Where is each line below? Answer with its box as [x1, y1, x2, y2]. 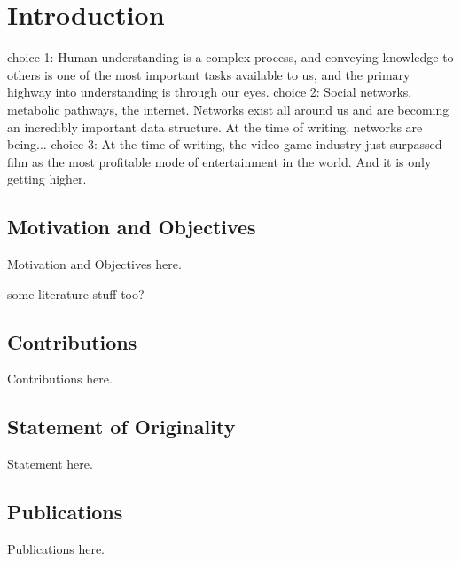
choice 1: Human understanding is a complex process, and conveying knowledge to [7, 48, 454, 67]
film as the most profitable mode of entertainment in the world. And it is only [7, 152, 432, 170]
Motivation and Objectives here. [7, 255, 182, 273]
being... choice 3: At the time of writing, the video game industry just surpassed [7, 135, 442, 154]
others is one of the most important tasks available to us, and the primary [7, 65, 410, 83]
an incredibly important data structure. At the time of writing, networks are [7, 117, 423, 136]
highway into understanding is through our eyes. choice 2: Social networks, [7, 83, 412, 101]
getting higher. [7, 170, 87, 188]
